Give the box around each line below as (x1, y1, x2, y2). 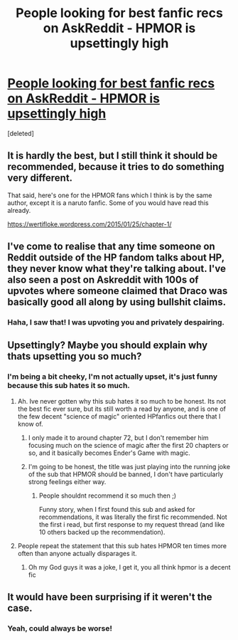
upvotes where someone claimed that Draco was (7, 285, 228, 297)
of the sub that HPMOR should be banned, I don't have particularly (28, 470, 224, 478)
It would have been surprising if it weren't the (7, 591, 212, 603)
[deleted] (7, 129, 34, 137)
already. (7, 206, 31, 214)
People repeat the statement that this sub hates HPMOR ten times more (17, 541, 227, 550)
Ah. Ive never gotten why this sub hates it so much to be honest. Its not (17, 397, 226, 405)
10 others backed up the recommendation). (38, 528, 166, 536)
